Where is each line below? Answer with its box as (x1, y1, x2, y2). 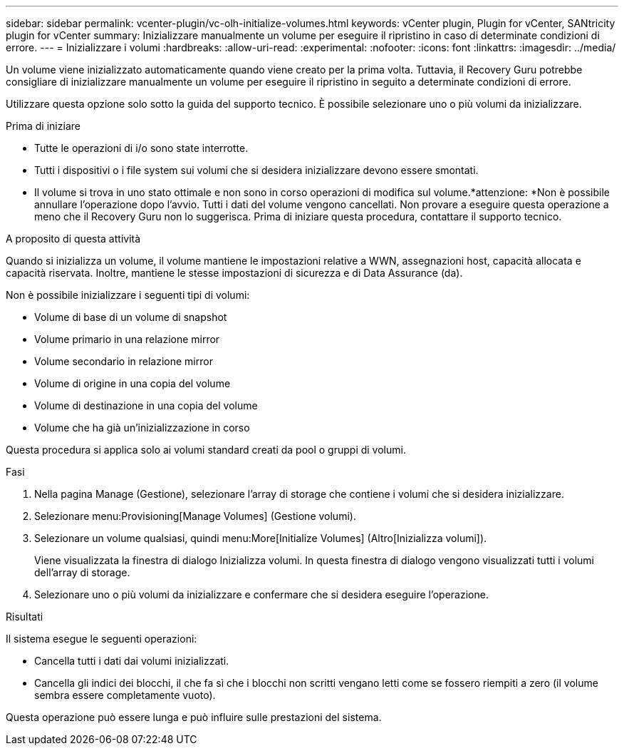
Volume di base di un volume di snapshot (34, 311, 227, 323)
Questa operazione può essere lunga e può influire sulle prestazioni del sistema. (6, 711, 382, 723)
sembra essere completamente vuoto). (34, 689, 216, 701)
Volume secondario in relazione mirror (34, 355, 213, 367)
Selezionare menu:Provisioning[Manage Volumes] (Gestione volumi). (34, 510, 356, 522)
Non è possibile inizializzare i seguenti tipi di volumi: (6, 289, 250, 301)
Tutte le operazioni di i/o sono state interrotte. (34, 142, 249, 154)
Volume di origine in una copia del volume (34, 377, 231, 389)
